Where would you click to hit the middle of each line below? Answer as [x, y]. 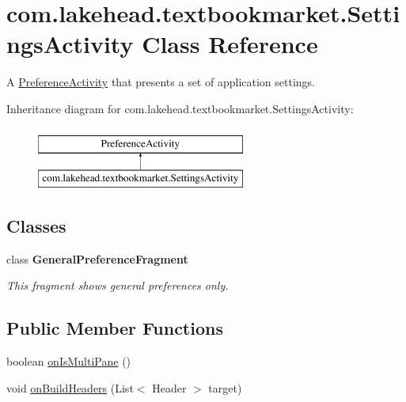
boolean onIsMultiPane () [69, 361]
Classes [36, 226]
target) [225, 387]
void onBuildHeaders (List [70, 387]
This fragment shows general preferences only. [118, 285]
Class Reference [230, 44]
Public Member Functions [115, 328]
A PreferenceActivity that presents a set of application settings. [161, 82]
